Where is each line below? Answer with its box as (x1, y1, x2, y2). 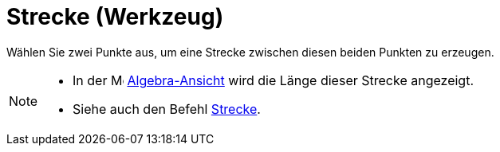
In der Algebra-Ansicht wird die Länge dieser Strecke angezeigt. (73, 72, 474, 88)
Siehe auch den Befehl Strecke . (73, 100, 261, 117)
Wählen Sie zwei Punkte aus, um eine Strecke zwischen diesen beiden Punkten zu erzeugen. (6, 45, 494, 59)
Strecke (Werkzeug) (6, 3, 224, 30)
